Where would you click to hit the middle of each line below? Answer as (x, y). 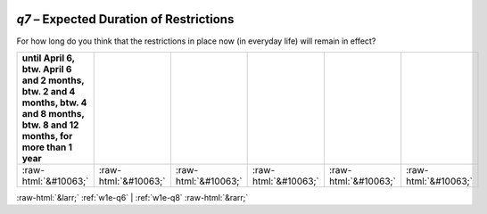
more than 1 (47, 147)
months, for (47, 136)
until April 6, (48, 58)
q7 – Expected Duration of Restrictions (125, 19)
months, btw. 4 (54, 103)
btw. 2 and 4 (49, 91)
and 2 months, (53, 80)
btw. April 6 (47, 69)
